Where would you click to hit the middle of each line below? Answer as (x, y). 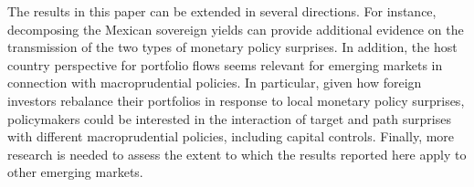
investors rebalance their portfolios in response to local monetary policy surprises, (236, 100)
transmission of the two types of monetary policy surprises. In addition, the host (232, 47)
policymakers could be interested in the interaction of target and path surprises (229, 118)
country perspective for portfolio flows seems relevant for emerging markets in (225, 64)
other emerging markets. (75, 172)
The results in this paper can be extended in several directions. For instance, (222, 11)
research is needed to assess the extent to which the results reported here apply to (237, 154)
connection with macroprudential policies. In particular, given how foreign (215, 83)
